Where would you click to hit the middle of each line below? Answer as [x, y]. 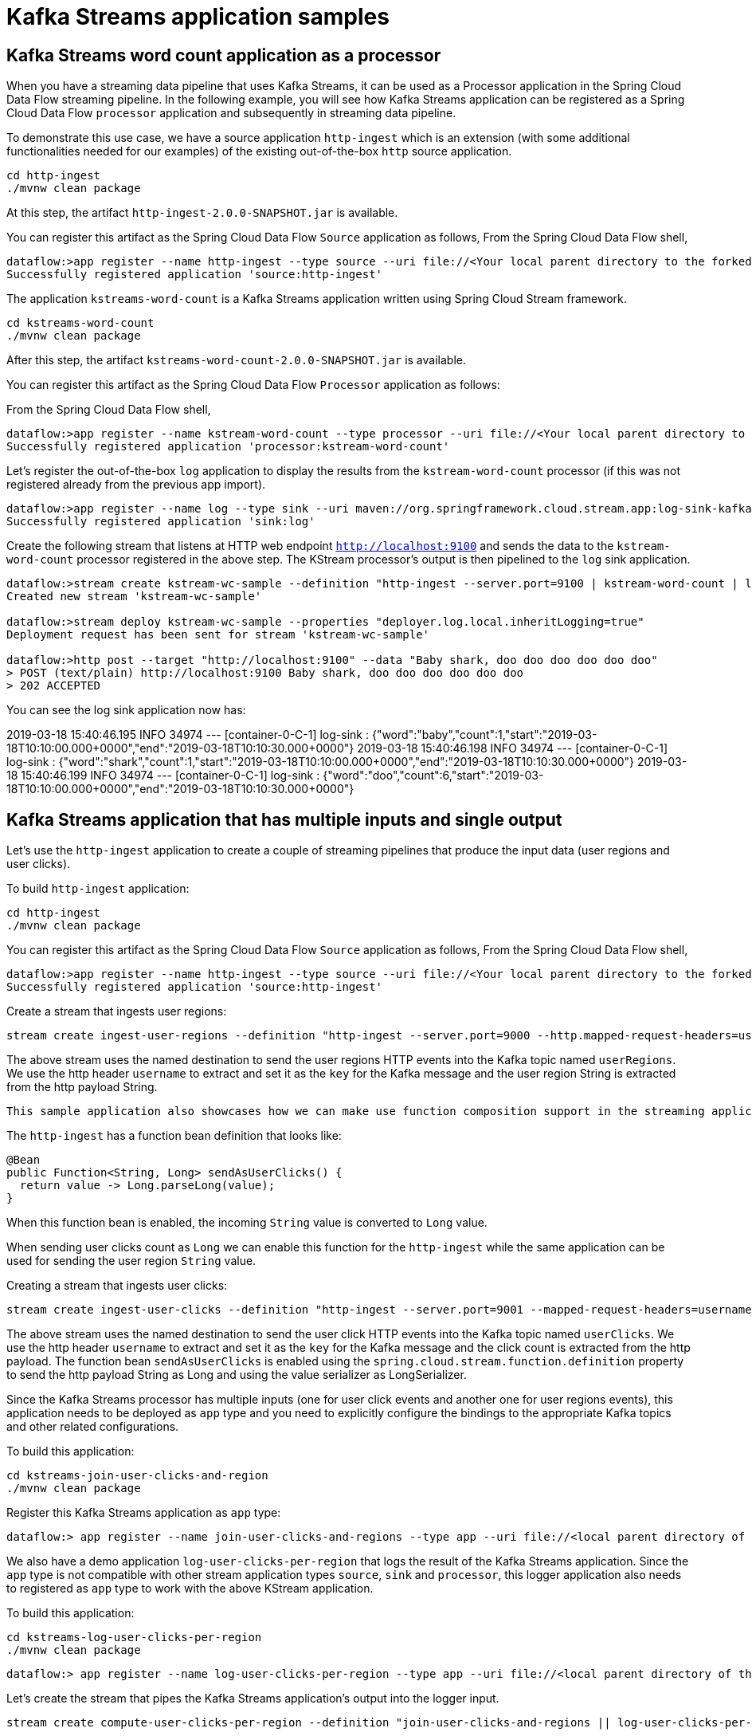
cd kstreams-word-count [80, 323]
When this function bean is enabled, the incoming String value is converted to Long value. [247, 1223]
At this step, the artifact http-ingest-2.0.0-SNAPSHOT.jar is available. [202, 213]
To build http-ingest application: [98, 889]
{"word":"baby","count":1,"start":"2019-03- [484, 735]
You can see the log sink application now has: [126, 710]
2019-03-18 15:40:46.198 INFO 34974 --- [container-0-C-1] [513, 748]
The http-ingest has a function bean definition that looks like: [174, 1136]
